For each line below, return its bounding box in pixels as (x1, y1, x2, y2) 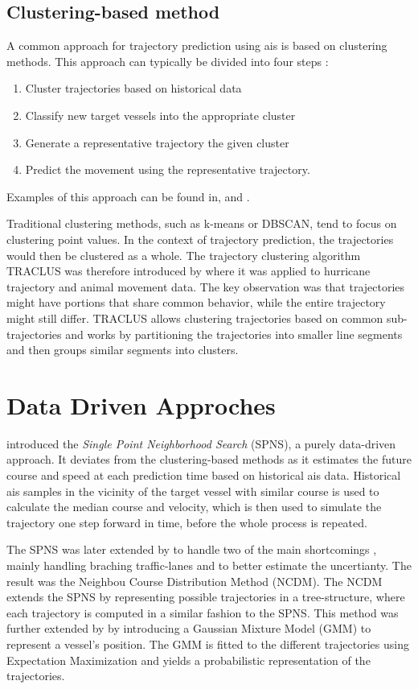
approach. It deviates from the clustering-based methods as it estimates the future (6, 451, 412, 468)
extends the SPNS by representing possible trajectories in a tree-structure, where (6, 588, 405, 605)
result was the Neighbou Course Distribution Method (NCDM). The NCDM (6, 572, 383, 589)
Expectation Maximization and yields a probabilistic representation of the (6, 651, 371, 668)
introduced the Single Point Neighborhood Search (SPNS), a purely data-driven (6, 435, 396, 452)
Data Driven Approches (6, 388, 276, 421)
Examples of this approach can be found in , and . (6, 188, 250, 204)
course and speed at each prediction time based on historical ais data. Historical (6, 467, 401, 484)
